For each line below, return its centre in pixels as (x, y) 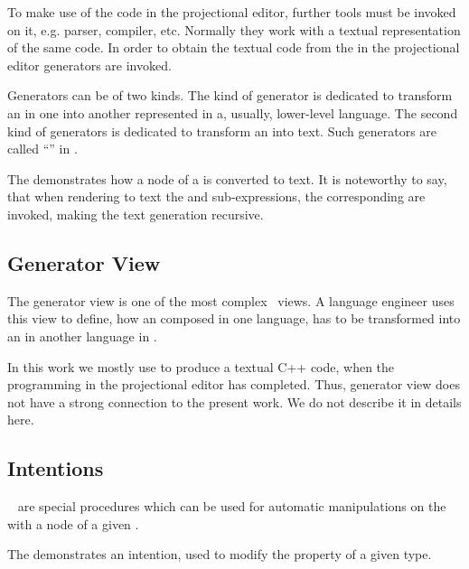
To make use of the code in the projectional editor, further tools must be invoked (232, 12)
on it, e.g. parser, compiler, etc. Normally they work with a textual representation (234, 29)
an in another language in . (82, 336)
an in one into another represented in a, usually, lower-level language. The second (233, 112)
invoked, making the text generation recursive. (136, 214)
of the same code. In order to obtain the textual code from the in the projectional (234, 47)
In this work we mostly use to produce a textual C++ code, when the (201, 366)
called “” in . (42, 149)
